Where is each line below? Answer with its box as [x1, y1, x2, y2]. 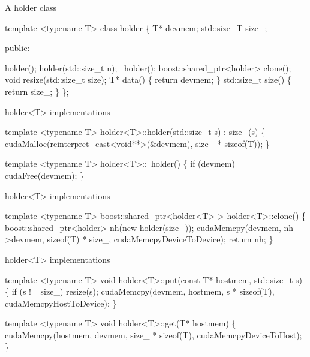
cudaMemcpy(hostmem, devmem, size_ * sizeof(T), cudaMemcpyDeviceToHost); [5, 328, 302, 341]
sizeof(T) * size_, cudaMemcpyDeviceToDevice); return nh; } [47, 233, 273, 245]
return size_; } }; [5, 85, 69, 97]
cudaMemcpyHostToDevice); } [5, 296, 117, 309]
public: [5, 41, 30, 54]
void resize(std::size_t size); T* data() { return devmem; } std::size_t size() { [5, 73, 291, 86]
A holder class [5, 1, 57, 13]
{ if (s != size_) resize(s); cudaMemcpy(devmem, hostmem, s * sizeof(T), [5, 285, 275, 298]
